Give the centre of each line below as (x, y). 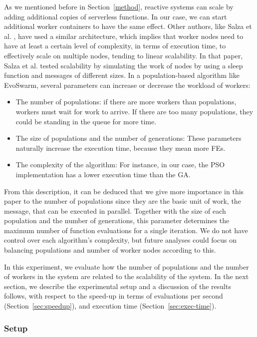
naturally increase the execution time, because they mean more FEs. (121, 148)
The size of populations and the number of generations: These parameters (128, 138)
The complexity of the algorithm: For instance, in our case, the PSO (120, 165)
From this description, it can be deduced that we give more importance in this (124, 191)
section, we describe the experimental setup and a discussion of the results (118, 286)
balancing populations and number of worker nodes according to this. (110, 250)
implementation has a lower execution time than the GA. (103, 174)
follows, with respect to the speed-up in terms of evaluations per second (114, 296)
